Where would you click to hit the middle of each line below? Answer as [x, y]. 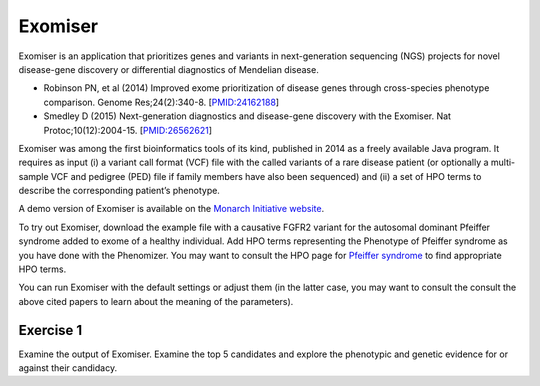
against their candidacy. [68, 368]
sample [33, 176]
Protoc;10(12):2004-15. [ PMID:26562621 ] [128, 130]
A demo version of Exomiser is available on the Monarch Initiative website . [171, 209]
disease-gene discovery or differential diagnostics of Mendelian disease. [168, 69]
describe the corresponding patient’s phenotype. [119, 191]
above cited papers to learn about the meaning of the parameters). [156, 301]
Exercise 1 [50, 330]
